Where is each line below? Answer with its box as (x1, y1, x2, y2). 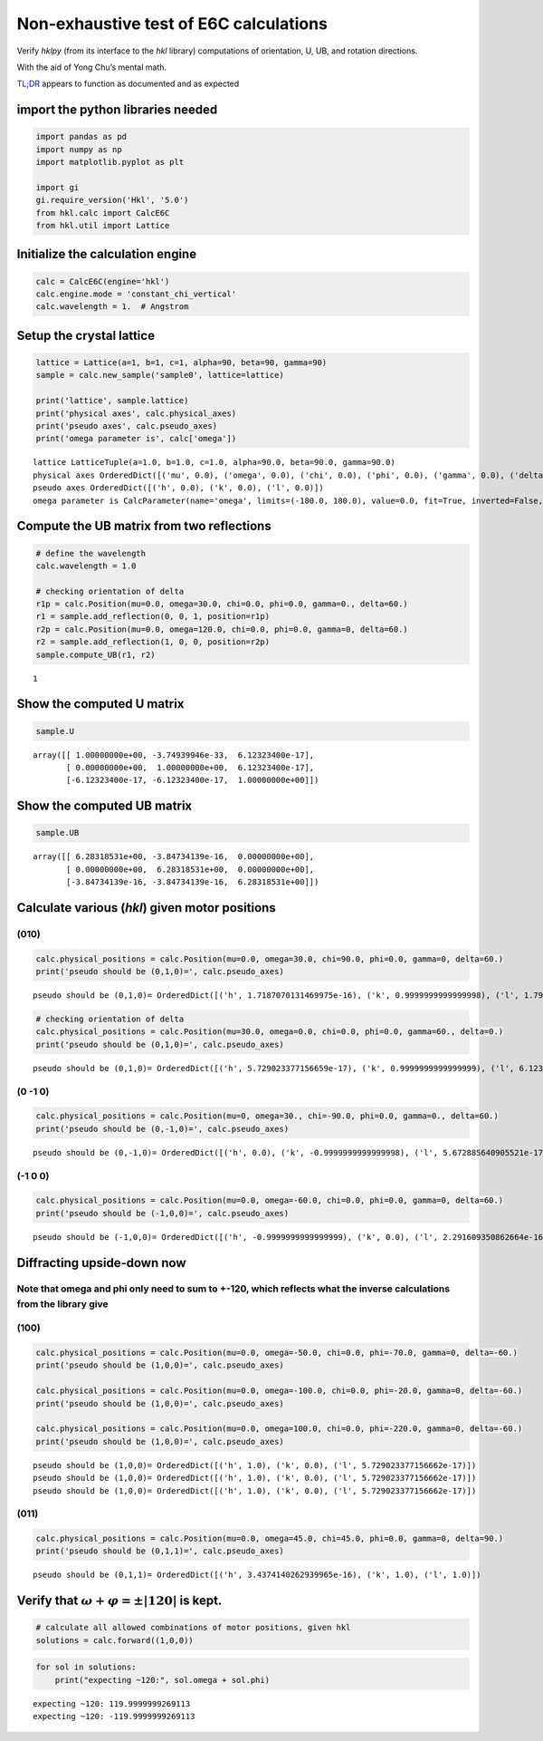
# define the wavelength (35, 548, 147, 558)
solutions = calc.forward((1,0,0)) (35, 1635, 194, 1645)
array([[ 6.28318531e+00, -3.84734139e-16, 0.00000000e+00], (33, 852, 315, 862)
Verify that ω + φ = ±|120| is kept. (16, 1593, 223, 1609)
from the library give (16, 1297, 109, 1310)
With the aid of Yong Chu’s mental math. (16, 62, 167, 73)
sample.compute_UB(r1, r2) (35, 649, 156, 660)
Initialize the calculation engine (16, 247, 197, 262)
